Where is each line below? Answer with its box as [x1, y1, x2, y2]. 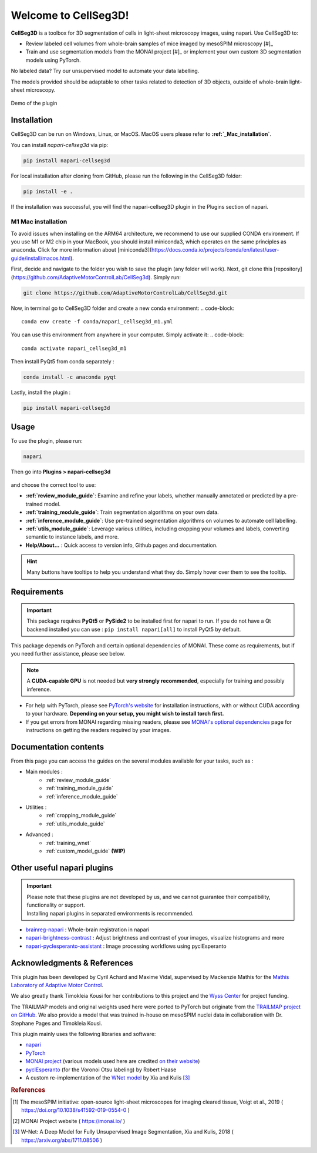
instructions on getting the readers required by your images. [25, 727, 171, 734]
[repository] [274, 265, 302, 273]
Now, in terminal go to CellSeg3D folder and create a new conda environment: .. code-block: [11, 305, 235, 312]
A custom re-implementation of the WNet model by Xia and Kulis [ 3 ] [25, 1074, 190, 1081]
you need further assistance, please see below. [11, 650, 126, 657]
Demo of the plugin [11, 100, 58, 107]
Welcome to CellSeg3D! [11, 9, 129, 22]
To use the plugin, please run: [11, 437, 83, 444]
